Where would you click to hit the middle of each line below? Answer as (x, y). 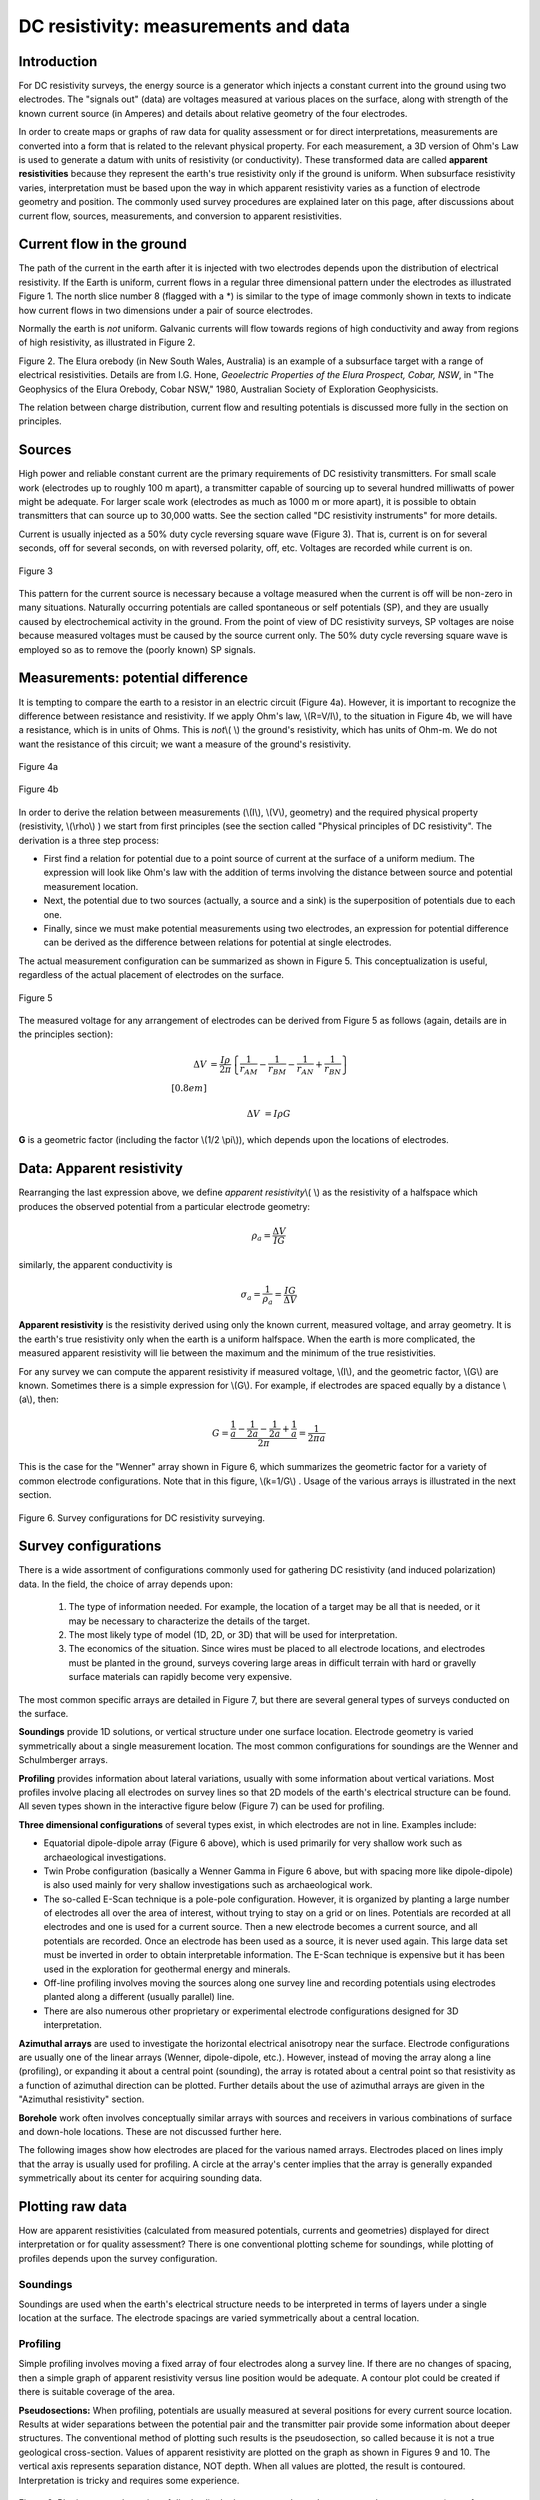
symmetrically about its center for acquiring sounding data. (140, 2178)
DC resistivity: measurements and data (184, 26)
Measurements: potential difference (133, 678)
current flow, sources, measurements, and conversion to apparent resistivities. (180, 216)
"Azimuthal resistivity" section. (81, 2099)
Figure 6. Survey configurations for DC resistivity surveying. (141, 1517)
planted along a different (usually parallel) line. (139, 1997)
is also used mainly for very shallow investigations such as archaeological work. (208, 1885)
